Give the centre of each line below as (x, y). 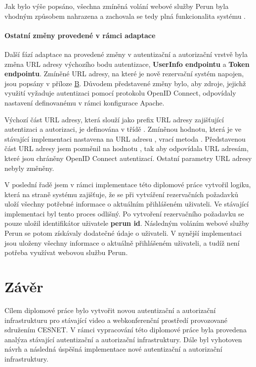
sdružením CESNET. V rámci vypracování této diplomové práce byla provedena (126, 330)
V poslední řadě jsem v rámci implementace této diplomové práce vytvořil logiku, (128, 184)
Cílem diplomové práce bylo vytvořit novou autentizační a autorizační (110, 310)
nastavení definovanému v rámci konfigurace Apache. (85, 102)
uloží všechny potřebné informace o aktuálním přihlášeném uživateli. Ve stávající (127, 204)
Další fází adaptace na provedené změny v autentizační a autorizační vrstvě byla (126, 54)
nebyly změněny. (29, 168)
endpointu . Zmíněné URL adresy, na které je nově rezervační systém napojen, (124, 74)
